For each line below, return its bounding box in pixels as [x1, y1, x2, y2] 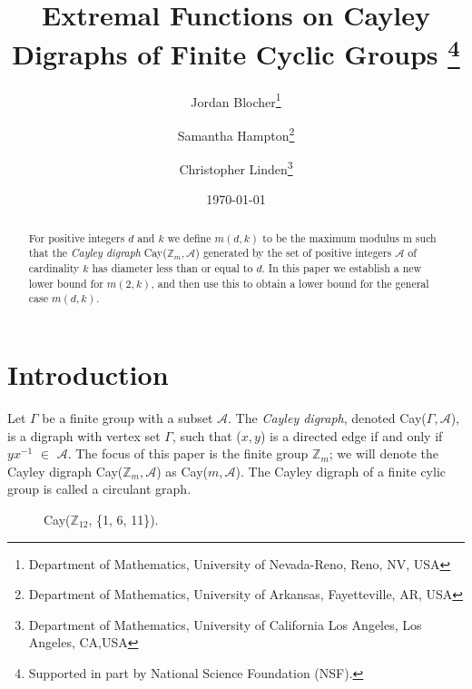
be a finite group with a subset [42, 408, 213, 427]
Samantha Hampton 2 [177, 123, 295, 144]
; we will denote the [329, 444, 438, 463]
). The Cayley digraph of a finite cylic [235, 461, 446, 480]
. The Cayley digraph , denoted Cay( [228, 408, 427, 427]
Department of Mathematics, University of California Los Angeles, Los [28, 615, 422, 634]
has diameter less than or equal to [92, 261, 253, 276]
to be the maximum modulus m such [262, 230, 437, 245]
